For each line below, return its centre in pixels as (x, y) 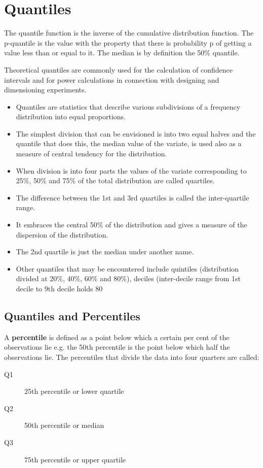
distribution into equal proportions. (71, 116)
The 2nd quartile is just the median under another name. (105, 252)
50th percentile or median (64, 425)
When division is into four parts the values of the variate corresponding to (131, 170)
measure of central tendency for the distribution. (91, 154)
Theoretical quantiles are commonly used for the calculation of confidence (118, 69)
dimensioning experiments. (45, 90)
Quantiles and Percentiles (72, 315)
